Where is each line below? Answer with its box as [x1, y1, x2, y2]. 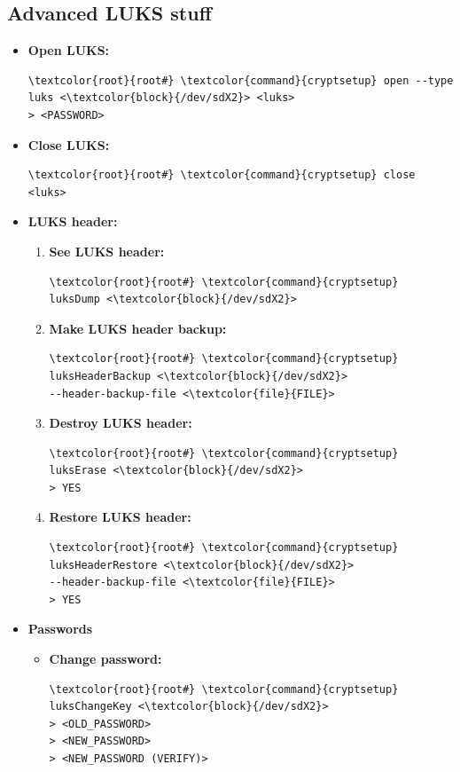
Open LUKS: [27, 41, 110, 59]
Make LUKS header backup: [49, 319, 227, 337]
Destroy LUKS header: [49, 414, 192, 432]
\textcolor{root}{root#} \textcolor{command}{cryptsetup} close [27, 169, 416, 182]
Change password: [49, 650, 162, 668]
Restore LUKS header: [49, 508, 191, 526]
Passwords [27, 619, 93, 638]
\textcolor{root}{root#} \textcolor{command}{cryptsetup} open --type [27, 74, 454, 87]
